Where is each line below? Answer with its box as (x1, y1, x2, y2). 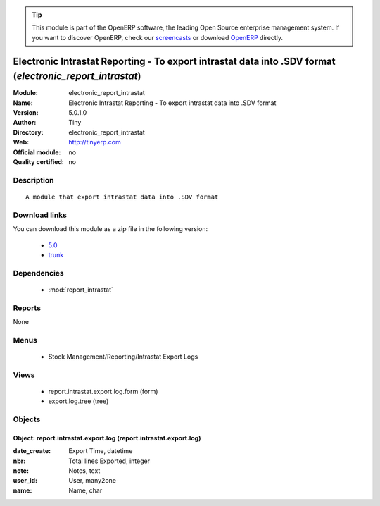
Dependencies (13, 268, 65, 278)
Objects (13, 414, 41, 424)
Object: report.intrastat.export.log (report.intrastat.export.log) (13, 433, 201, 442)
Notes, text (68, 467, 101, 475)
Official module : (13, 148, 61, 156)
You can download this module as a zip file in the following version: (13, 225, 208, 233)
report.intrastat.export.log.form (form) (48, 387, 158, 395)
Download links (13, 210, 67, 220)
